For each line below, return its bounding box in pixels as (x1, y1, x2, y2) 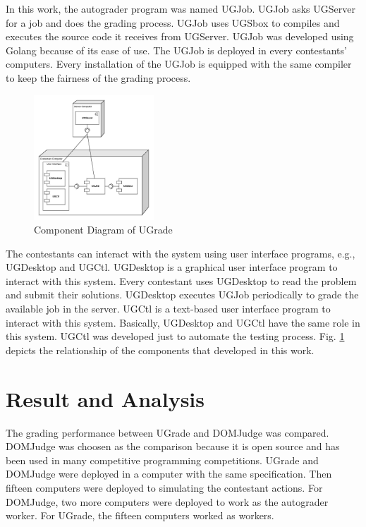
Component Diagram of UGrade (34, 222, 173, 237)
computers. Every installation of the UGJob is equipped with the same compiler (6, 56, 352, 71)
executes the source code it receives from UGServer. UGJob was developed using (6, 29, 354, 44)
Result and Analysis (6, 384, 205, 413)
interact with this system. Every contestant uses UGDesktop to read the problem (6, 273, 357, 288)
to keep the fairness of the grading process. (6, 70, 191, 85)
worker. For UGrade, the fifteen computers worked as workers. (6, 508, 274, 523)
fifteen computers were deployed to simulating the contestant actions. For (6, 480, 323, 495)
